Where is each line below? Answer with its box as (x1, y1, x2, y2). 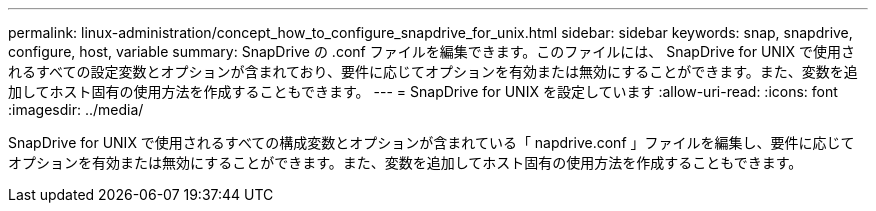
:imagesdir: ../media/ (8, 101, 144, 118)
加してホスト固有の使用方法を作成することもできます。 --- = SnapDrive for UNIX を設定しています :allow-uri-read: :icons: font (8, 83, 838, 100)
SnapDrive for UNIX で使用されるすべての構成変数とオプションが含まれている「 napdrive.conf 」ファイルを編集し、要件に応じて (8, 134, 855, 151)
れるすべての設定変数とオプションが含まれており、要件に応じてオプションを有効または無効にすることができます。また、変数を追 (8, 63, 858, 80)
